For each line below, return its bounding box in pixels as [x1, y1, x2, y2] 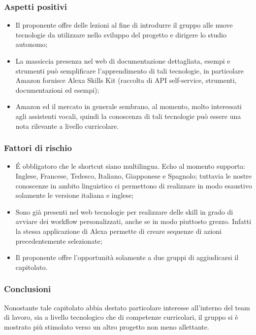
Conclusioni [4, 283, 51, 295]
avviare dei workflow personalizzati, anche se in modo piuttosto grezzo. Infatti [15, 216, 252, 226]
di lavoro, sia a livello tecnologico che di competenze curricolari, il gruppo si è [4, 312, 238, 322]
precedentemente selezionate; [15, 235, 102, 246]
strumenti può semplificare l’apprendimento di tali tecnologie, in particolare [15, 65, 244, 75]
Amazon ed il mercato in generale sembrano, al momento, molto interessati [15, 101, 242, 112]
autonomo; [15, 39, 48, 49]
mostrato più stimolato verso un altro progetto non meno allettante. [4, 321, 209, 332]
